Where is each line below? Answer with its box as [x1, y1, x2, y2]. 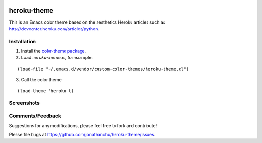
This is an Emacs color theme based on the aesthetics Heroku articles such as [9, 19, 165, 25]
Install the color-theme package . [21, 48, 86, 54]
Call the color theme [21, 77, 62, 83]
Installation [9, 38, 36, 44]
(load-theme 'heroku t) [17, 88, 74, 94]
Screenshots [9, 100, 40, 106]
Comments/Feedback [9, 113, 62, 119]
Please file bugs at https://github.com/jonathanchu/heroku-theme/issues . [9, 131, 156, 137]
